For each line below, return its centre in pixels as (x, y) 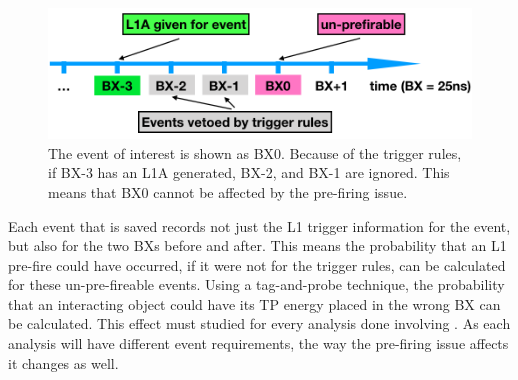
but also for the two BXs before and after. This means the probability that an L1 (257, 245)
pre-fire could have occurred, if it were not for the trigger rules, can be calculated (257, 264)
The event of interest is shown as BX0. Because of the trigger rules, (255, 152)
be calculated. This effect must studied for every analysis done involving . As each (259, 323)
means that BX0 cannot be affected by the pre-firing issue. (228, 191)
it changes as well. (63, 362)
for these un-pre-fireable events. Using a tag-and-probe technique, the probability (256, 284)
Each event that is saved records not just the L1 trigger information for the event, (259, 225)
